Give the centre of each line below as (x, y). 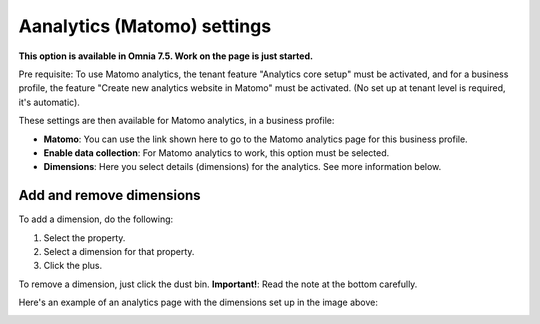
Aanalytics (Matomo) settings (145, 26)
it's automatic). (49, 102)
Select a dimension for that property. (119, 251)
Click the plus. (73, 266)
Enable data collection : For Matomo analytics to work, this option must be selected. (216, 152)
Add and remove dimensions (109, 195)
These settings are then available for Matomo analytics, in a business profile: (176, 121)
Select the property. (84, 237)
